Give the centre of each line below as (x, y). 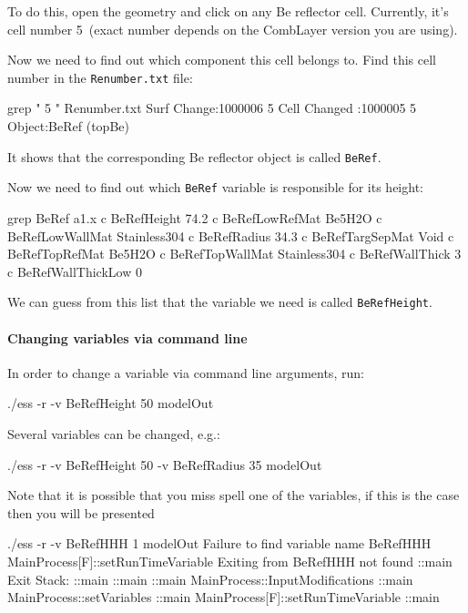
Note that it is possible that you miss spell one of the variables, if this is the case (234, 495)
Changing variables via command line (127, 337)
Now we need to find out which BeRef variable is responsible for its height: (215, 187)
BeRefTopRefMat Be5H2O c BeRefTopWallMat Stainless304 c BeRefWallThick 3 (234, 254)
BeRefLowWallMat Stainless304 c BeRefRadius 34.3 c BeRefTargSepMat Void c (231, 235)
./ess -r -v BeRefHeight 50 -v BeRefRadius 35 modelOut (165, 464)
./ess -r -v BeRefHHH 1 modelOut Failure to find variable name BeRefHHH (219, 543)
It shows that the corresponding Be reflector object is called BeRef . (194, 156)
